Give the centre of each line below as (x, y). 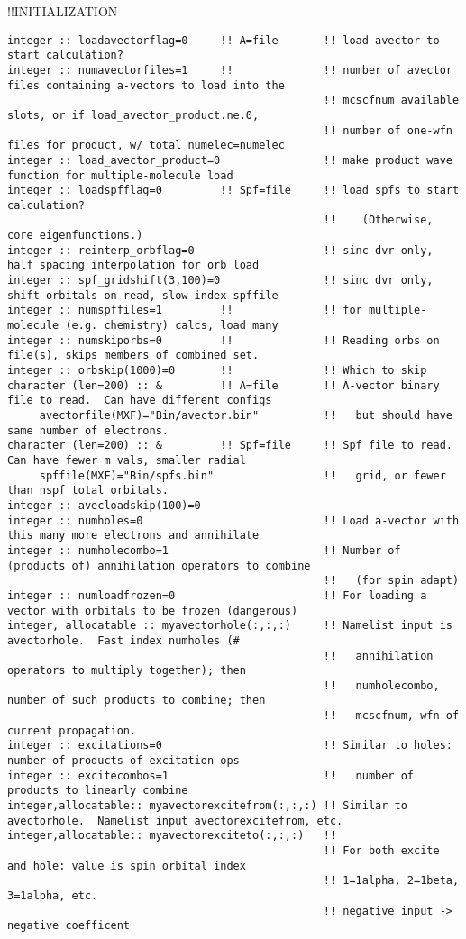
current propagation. (72, 730)
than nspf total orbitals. (88, 491)
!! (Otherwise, (378, 220)
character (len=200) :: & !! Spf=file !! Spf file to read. (230, 446)
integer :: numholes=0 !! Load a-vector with (233, 520)
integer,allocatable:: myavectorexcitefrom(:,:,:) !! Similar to (207, 806)
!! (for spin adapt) (391, 581)
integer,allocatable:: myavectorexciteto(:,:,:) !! (172, 836)
